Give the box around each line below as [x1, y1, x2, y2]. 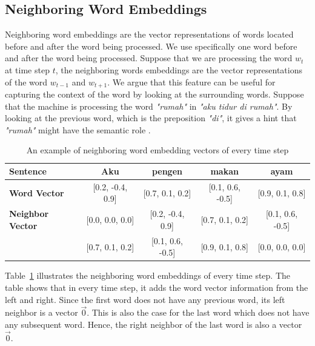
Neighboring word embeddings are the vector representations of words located [5, 28, 294, 41]
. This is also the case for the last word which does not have [87, 306, 310, 319]
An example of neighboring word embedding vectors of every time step [26, 144, 289, 156]
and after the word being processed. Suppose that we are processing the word [5, 52, 293, 64]
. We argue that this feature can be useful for [107, 75, 276, 88]
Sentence [9, 165, 47, 177]
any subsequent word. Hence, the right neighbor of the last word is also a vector [5, 318, 302, 330]
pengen [151, 165, 182, 177]
